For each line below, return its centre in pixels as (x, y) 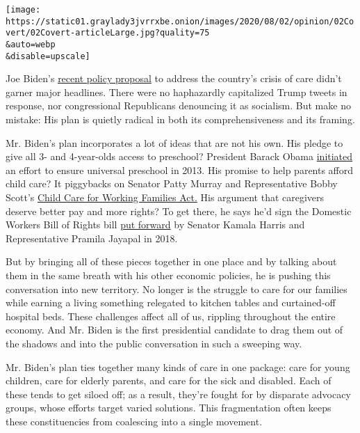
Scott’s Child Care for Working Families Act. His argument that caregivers (165, 197)
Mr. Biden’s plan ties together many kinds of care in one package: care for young (178, 367)
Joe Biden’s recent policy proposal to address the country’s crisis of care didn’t (174, 78)
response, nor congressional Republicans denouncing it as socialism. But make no (178, 105)
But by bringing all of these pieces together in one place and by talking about (171, 261)
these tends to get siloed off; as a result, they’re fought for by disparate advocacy (178, 394)
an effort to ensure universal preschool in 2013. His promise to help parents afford (180, 170)
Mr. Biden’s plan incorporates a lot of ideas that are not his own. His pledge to (174, 142)
